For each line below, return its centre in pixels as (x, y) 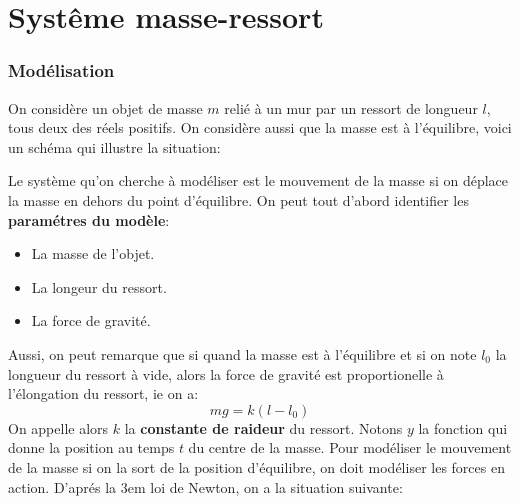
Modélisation (61, 70)
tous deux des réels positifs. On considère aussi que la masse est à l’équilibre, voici (260, 127)
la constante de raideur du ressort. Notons (263, 427)
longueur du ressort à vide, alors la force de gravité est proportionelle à (226, 373)
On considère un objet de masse (105, 107)
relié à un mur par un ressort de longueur (351, 107)
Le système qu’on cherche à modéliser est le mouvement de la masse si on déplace (258, 180)
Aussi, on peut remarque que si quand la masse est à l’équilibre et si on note (242, 353)
